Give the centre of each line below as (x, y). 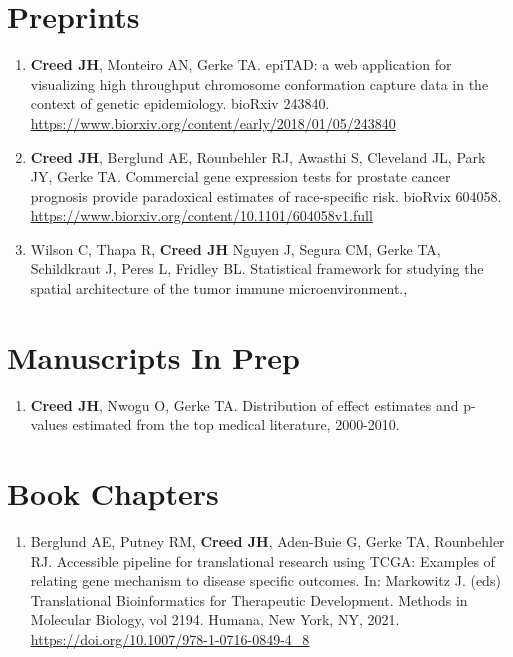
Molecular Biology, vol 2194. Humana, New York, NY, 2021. (215, 619)
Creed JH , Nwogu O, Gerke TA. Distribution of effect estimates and (244, 404)
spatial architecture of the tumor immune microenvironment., (219, 288)
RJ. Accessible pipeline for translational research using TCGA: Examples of (262, 560)
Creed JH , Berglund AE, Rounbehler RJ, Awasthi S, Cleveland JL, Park (258, 156)
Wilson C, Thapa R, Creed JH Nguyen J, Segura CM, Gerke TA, (235, 248)
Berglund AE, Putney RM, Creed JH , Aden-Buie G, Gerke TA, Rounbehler (267, 541)
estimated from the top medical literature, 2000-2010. (236, 424)
